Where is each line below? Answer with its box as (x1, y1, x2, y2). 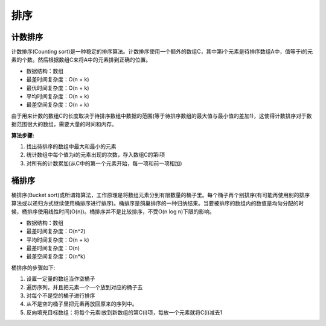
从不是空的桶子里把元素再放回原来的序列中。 (26, 300, 138, 307)
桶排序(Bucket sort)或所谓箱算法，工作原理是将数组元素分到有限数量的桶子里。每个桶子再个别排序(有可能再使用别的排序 (11, 191, 310, 198)
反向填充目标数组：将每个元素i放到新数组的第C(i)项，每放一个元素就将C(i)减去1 (26, 309, 223, 316)
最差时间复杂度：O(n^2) (26, 228, 86, 235)
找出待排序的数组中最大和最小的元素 (26, 142, 117, 150)
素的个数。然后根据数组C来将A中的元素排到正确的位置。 (11, 56, 151, 63)
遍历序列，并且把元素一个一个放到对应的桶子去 (26, 283, 143, 290)
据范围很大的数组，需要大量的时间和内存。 (11, 121, 117, 128)
